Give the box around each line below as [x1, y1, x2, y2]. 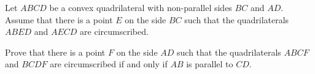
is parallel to [186, 57, 233, 70]
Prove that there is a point [5, 45, 106, 58]
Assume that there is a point [5, 13, 113, 26]
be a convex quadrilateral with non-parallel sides [49, 1, 232, 13]
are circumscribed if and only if [50, 57, 168, 70]
